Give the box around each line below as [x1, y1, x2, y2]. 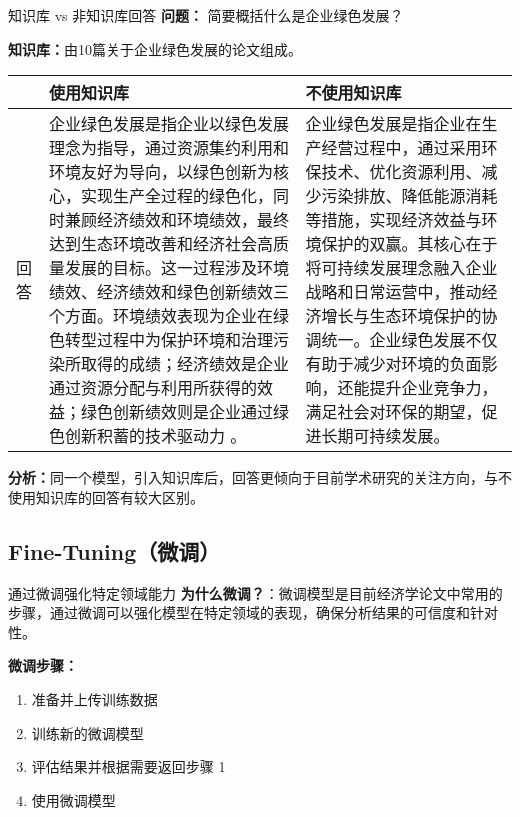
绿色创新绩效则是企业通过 [81, 400, 274, 424]
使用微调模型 [31, 789, 116, 810]
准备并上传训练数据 [31, 688, 158, 709]
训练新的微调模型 [31, 722, 144, 743]
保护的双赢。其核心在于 [321, 232, 498, 256]
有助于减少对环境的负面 [305, 352, 482, 376]
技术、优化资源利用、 [321, 160, 482, 184]
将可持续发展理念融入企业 [305, 256, 498, 280]
